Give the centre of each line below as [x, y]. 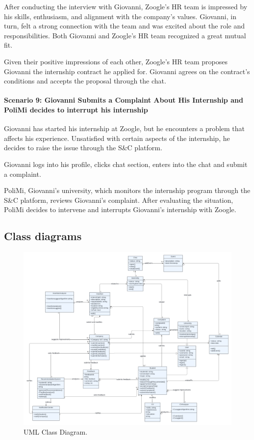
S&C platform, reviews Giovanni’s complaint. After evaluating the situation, [119, 200]
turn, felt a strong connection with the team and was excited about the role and [125, 26]
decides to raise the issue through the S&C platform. [83, 148]
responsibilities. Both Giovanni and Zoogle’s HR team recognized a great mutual [125, 35]
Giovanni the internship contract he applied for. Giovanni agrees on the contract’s [127, 71]
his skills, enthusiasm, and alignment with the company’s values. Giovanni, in [120, 16]
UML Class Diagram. [56, 431]
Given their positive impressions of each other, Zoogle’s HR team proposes [116, 61]
